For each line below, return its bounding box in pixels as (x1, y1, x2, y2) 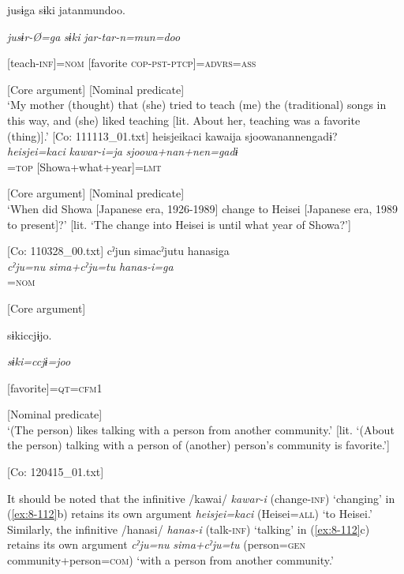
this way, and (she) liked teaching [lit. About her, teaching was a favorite (7, 111, 361, 128)
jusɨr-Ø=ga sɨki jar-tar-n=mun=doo (7, 28, 181, 44)
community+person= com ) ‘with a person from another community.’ (7, 552, 334, 568)
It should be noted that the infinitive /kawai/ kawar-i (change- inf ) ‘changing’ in (7, 490, 395, 506)
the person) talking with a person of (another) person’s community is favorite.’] (7, 437, 390, 453)
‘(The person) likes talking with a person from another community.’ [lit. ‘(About (7, 421, 395, 437)
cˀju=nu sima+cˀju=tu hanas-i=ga (7, 257, 174, 274)
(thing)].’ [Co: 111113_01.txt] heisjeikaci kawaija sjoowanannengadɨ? (7, 127, 338, 144)
